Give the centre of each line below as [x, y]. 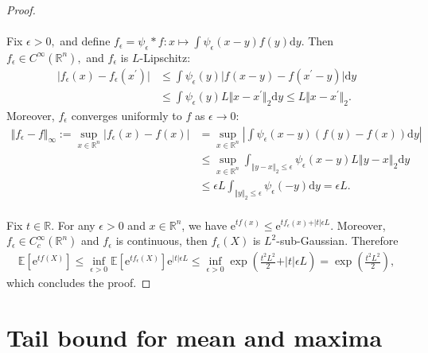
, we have [204, 225]
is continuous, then [161, 241]
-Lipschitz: [165, 57]
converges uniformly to [126, 115]
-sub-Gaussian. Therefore [337, 241]
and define [85, 41]
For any [76, 225]
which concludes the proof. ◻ [79, 283]
